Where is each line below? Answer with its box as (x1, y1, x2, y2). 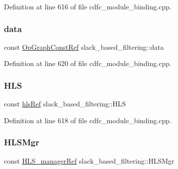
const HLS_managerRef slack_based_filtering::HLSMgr (4, 155, 175, 166)
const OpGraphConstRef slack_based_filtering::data (4, 41, 164, 52)
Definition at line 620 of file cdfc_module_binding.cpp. (4, 58, 172, 68)
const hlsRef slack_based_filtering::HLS (4, 99, 126, 109)
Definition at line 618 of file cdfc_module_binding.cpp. (4, 115, 172, 125)
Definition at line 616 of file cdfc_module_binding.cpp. (4, 1, 172, 11)
